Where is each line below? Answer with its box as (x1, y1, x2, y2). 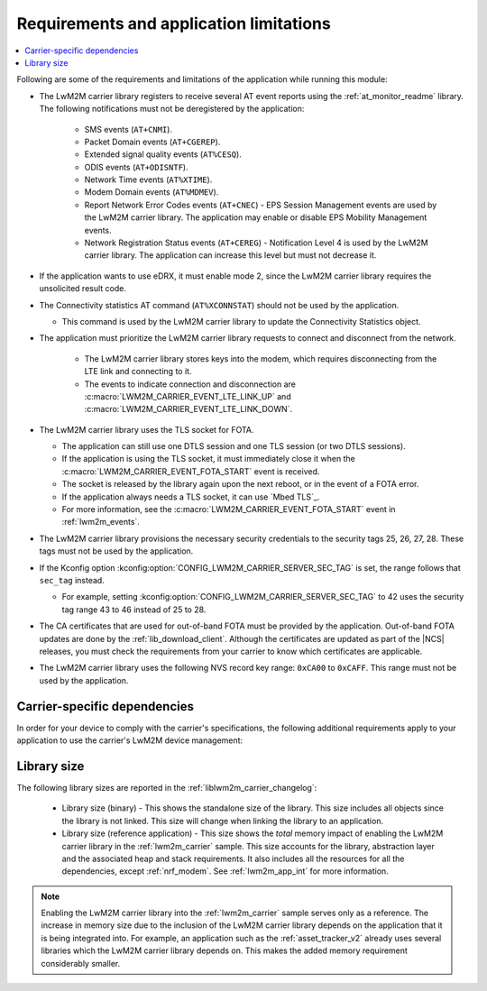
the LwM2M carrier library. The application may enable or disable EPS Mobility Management (84, 212, 427, 223)
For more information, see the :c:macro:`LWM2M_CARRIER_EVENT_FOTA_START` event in (61, 504, 396, 515)
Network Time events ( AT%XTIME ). (84, 174, 213, 185)
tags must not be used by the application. (39, 546, 194, 556)
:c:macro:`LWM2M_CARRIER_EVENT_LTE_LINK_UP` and (84, 390, 292, 401)
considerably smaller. (41, 958, 121, 968)
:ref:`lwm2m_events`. (61, 517, 140, 528)
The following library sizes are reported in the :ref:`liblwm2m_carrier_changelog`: (16, 782, 317, 793)
